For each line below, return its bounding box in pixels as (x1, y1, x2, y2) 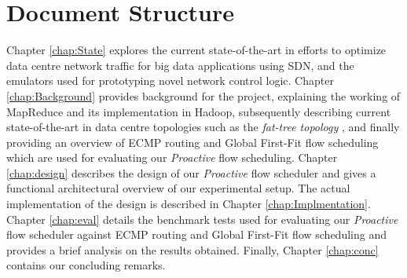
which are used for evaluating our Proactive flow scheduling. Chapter (6, 149, 338, 166)
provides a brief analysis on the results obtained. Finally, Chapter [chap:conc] (6, 241, 379, 258)
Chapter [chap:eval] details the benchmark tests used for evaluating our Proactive (6, 210, 398, 227)
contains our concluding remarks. (6, 257, 166, 273)
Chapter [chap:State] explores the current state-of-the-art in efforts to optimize (6, 42, 387, 58)
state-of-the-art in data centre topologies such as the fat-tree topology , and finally (6, 119, 400, 135)
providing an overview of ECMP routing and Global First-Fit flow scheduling (6, 134, 379, 150)
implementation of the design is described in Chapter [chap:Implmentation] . (6, 196, 371, 212)
